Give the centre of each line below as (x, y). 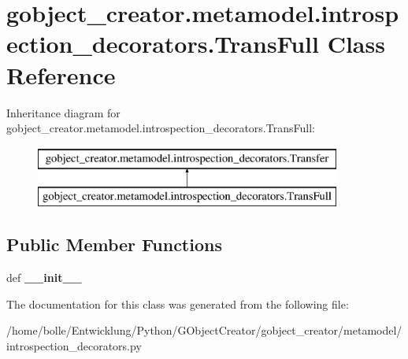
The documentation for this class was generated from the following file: (178, 303)
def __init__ (44, 278)
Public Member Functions (114, 244)
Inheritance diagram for (63, 112)
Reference (61, 74)
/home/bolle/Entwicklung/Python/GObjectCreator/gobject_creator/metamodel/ (204, 330)
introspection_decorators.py (74, 345)
